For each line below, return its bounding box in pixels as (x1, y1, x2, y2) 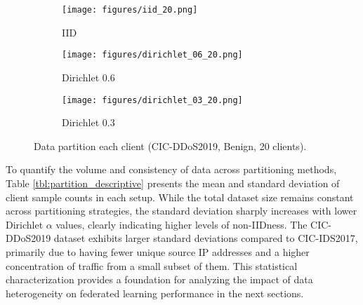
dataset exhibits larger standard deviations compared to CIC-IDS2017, (53, 231, 358, 245)
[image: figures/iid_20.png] (62, 5, 198, 15)
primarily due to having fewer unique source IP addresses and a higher (6, 244, 310, 259)
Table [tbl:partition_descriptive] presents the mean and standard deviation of (6, 175, 340, 190)
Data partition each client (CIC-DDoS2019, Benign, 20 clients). (34, 138, 307, 153)
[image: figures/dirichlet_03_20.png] (62, 95, 243, 105)
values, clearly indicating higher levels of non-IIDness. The (55, 217, 308, 231)
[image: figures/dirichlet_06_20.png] (62, 50, 243, 60)
